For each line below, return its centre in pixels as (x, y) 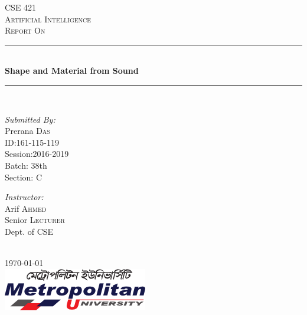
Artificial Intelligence (48, 19)
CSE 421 (21, 7)
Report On (25, 30)
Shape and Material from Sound (72, 70)
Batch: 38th (26, 165)
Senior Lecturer (35, 220)
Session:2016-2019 (37, 154)
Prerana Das (27, 131)
